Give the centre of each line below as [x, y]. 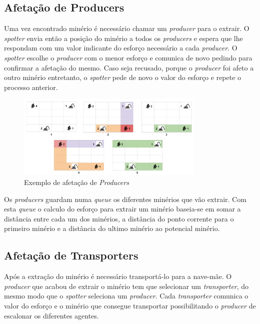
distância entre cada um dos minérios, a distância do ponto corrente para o [119, 218]
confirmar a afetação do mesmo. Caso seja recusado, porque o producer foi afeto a [129, 67]
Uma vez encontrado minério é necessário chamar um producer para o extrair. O [127, 28]
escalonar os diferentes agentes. [51, 315]
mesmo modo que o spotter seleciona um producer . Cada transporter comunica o [126, 296]
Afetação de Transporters [71, 255]
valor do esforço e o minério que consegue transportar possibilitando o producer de [130, 305]
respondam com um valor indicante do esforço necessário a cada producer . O [121, 48]
